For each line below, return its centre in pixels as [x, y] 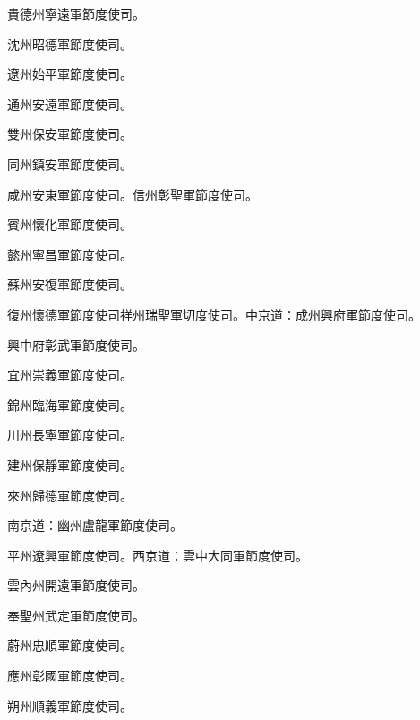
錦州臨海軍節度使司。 [70, 404]
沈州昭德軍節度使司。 [70, 43]
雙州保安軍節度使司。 [70, 134]
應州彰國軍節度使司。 [70, 676]
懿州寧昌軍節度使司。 [70, 254]
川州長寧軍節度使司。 [70, 435]
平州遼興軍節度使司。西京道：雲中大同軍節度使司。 [158, 555]
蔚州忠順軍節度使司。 [70, 645]
